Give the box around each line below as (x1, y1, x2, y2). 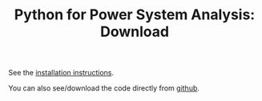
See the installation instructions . (8, 68, 115, 78)
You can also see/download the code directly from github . (8, 83, 200, 93)
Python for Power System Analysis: (14, 6, 256, 24)
